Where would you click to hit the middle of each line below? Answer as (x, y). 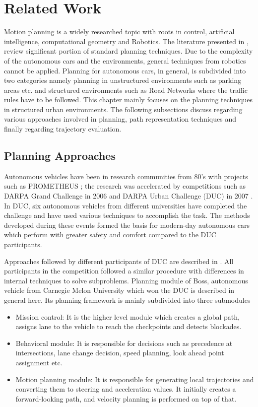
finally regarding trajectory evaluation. (63, 129)
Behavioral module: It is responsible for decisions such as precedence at (124, 343)
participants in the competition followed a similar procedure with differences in (124, 271)
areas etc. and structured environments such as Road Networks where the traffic (126, 90)
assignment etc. (39, 362)
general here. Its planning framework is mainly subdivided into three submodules (127, 300)
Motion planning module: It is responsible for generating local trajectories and (135, 379)
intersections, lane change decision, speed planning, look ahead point (120, 353)
